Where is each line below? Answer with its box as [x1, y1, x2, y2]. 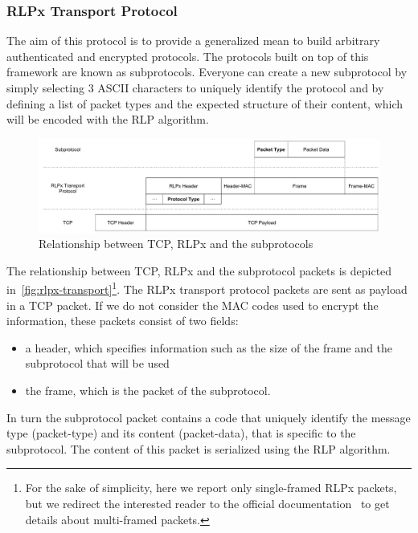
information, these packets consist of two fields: [6, 312, 239, 329]
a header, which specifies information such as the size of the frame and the [25, 339, 393, 356]
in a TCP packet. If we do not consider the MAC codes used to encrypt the [6, 296, 379, 313]
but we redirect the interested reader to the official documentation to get [25, 494, 390, 511]
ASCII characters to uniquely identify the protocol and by [97, 79, 384, 96]
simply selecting [6, 79, 84, 96]
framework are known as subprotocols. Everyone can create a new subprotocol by [6, 63, 408, 80]
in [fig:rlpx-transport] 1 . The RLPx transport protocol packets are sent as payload [6, 279, 408, 297]
